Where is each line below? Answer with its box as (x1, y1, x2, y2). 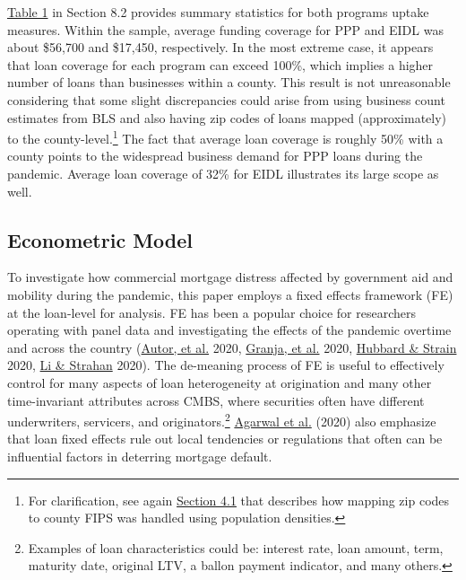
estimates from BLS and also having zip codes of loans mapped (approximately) (7, 108, 447, 127)
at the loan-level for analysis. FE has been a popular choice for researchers (7, 303, 416, 321)
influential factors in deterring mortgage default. (7, 446, 272, 465)
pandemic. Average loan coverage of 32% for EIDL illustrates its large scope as (7, 164, 439, 182)
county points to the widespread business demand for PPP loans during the (7, 146, 423, 165)
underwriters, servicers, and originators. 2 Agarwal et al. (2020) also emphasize (7, 409, 436, 430)
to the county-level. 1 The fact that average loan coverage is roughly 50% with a (7, 127, 444, 147)
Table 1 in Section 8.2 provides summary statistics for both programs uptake (7, 3, 429, 21)
